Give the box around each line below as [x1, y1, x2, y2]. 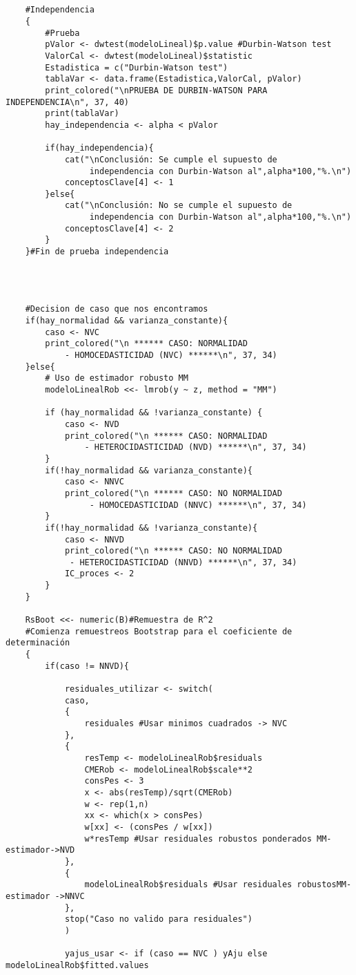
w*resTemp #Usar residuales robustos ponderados [84, 833, 312, 844]
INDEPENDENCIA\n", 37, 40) [6, 97, 129, 107]
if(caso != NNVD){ [45, 661, 129, 671]
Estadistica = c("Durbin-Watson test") [45, 62, 228, 73]
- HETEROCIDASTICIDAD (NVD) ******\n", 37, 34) [84, 442, 307, 453]
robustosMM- [297, 880, 352, 890]
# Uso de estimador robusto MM [45, 373, 188, 384]
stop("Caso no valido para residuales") [64, 914, 253, 925]
